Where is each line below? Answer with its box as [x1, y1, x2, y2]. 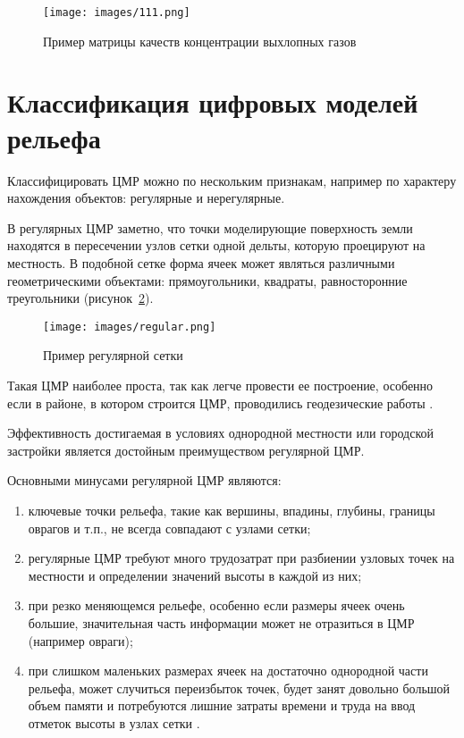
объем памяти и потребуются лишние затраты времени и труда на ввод [28, 696, 416, 715]
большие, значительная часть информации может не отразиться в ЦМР [28, 613, 415, 632]
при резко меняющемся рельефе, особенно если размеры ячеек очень [28, 596, 405, 615]
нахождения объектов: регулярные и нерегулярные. [7, 189, 285, 207]
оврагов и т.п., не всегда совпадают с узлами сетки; [28, 518, 311, 537]
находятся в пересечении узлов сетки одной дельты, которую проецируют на [7, 236, 426, 255]
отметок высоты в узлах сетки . [28, 713, 200, 732]
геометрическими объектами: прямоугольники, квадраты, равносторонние [7, 271, 408, 289]
